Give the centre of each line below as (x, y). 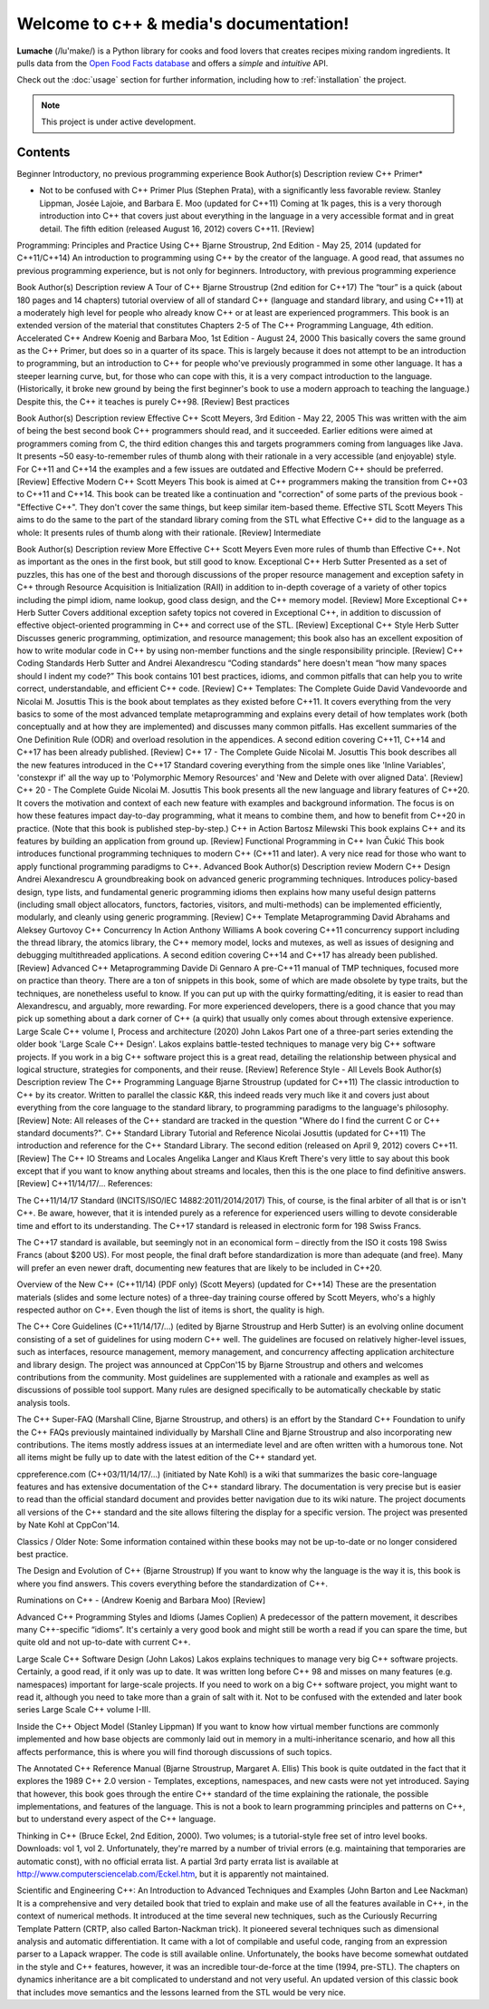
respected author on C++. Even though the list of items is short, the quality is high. (171, 1310)
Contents (43, 152)
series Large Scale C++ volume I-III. (84, 1710)
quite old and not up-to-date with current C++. (104, 1643)
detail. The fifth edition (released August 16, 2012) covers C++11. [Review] (177, 229)
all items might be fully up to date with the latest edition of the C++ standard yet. (167, 1458)
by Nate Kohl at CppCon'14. (68, 1525)
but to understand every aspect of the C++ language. (116, 1819)
